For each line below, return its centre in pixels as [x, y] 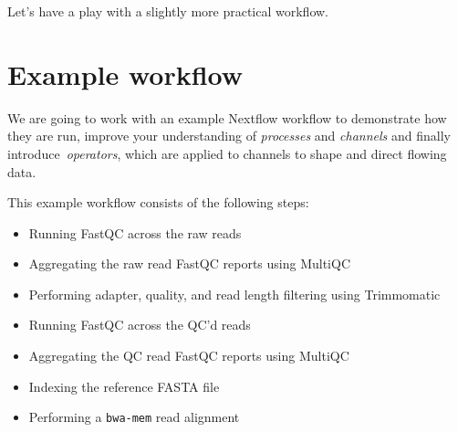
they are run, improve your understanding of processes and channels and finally [229, 136]
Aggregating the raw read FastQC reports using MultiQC [189, 263]
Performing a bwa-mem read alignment [134, 417]
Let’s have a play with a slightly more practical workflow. [168, 11]
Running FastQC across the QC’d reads [140, 325]
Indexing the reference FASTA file [124, 386]
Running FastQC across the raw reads [135, 232]
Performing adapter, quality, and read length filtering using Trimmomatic [234, 294]
